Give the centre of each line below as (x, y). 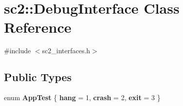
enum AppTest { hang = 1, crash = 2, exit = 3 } (82, 97)
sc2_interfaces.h (66, 51)
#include (18, 51)
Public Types (38, 77)
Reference (38, 27)
